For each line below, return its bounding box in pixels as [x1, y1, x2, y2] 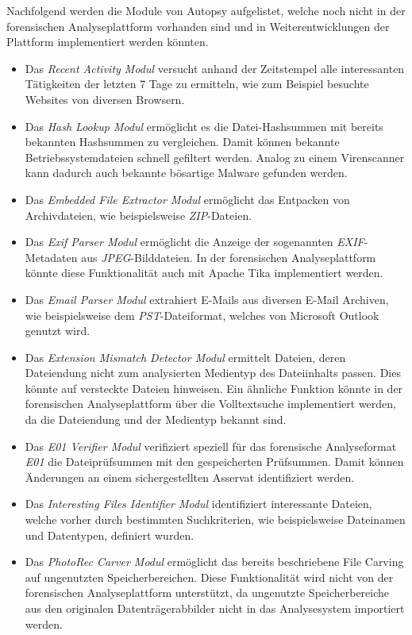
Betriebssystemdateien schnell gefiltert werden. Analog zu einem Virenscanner [25, 148, 405, 165]
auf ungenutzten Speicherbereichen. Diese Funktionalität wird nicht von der [25, 568, 394, 585]
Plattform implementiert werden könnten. [6, 33, 209, 50]
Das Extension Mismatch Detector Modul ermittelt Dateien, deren [25, 348, 346, 365]
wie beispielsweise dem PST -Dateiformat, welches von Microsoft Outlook [25, 306, 379, 323]
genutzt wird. [25, 322, 90, 339]
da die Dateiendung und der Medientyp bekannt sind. [25, 411, 287, 428]
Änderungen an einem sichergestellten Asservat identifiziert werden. [25, 468, 355, 485]
